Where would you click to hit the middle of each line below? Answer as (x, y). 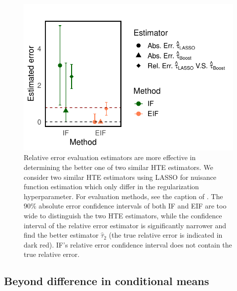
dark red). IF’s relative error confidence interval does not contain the (128, 244)
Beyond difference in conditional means (107, 281)
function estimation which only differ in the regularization (111, 187)
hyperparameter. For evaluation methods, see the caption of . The (123, 196)
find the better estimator (61, 235)
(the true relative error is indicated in (166, 235)
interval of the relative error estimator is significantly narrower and (125, 225)
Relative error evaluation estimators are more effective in (110, 157)
